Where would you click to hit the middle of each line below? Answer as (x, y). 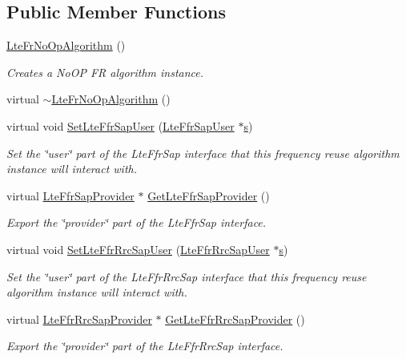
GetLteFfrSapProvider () (209, 195)
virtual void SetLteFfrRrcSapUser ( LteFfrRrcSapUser (138, 249)
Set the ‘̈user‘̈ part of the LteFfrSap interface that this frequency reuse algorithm (203, 153)
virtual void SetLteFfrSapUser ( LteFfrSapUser (121, 125)
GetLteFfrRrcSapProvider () (235, 319)
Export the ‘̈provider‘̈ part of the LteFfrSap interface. (137, 222)
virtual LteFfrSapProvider (70, 195)
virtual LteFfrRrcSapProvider (79, 319)
